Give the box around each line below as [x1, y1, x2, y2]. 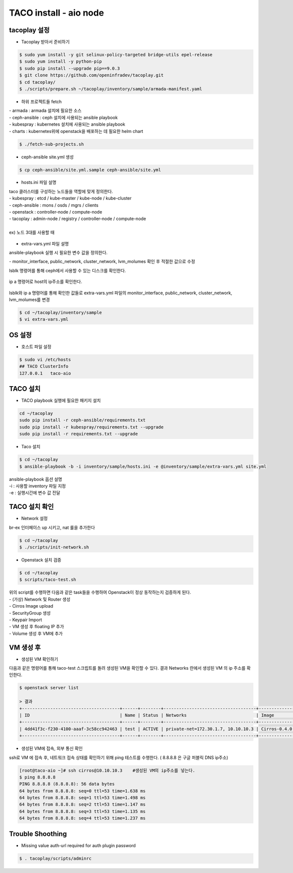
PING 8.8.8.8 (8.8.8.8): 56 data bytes [19, 781, 115, 787]
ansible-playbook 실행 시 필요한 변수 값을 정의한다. [9, 250, 108, 255]
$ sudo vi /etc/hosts [19, 357, 71, 362]
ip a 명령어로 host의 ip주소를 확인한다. [9, 279, 83, 284]
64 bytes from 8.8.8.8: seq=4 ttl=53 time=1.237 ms [19, 815, 146, 821]
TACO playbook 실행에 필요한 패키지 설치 [21, 397, 101, 403]
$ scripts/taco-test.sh [19, 577, 77, 583]
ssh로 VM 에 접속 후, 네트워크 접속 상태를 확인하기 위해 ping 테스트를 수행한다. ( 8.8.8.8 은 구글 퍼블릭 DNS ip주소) [9, 754, 229, 760]
